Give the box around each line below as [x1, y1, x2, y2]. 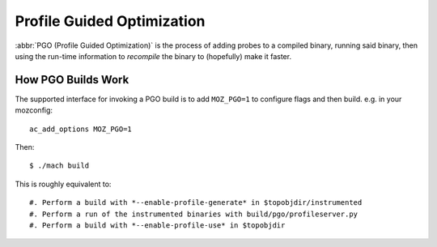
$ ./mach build [29, 161, 90, 170]
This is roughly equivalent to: [15, 179, 112, 189]
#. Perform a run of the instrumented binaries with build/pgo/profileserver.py [29, 209, 359, 219]
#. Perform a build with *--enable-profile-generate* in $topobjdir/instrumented [29, 198, 363, 207]
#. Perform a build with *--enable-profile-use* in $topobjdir [29, 220, 286, 230]
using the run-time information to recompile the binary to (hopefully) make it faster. [15, 51, 291, 61]
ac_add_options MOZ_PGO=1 [29, 124, 133, 134]
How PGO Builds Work [15, 73, 129, 87]
